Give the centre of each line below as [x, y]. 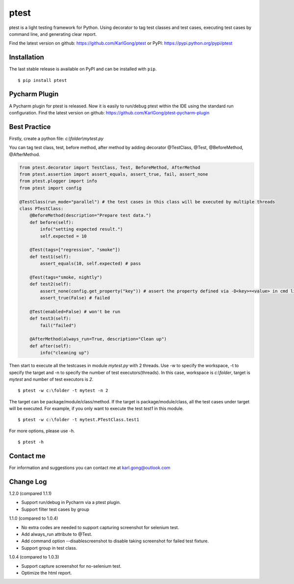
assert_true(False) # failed [75, 298]
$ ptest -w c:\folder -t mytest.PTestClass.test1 [79, 420]
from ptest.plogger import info [58, 181]
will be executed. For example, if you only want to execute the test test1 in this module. [96, 409]
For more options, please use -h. [42, 431]
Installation [26, 57]
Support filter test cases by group [55, 509]
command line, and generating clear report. [53, 34]
